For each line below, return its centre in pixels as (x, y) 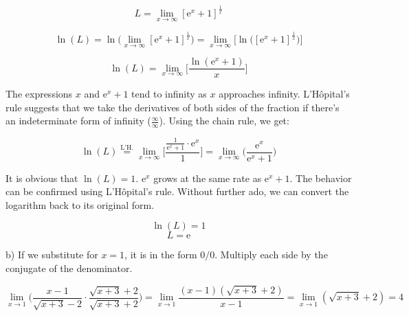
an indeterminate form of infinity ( (78, 121)
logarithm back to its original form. (80, 204)
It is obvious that (42, 178)
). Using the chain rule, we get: (224, 121)
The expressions (39, 94)
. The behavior (321, 178)
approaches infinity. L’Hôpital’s (284, 94)
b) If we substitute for (52, 255)
